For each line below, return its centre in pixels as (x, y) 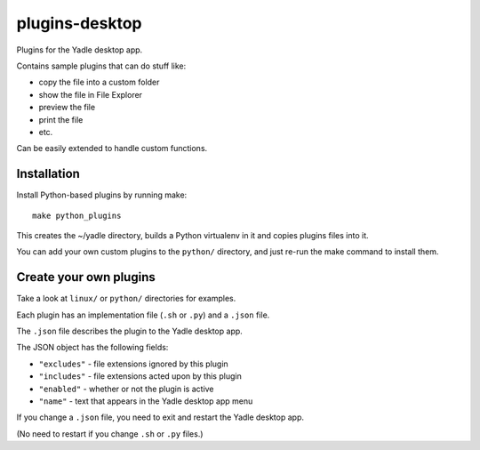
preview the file (67, 108)
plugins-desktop (79, 23)
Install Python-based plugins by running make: (102, 195)
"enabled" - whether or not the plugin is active (126, 389)
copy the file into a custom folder (99, 82)
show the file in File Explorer (90, 94)
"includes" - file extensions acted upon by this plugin (140, 376)
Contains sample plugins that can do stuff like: (101, 66)
